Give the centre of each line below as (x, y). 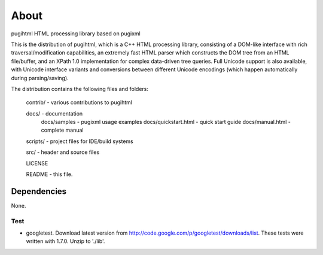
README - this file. (49, 174)
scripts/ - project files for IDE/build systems (80, 141)
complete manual (62, 130)
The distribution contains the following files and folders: (80, 89)
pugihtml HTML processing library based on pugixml (76, 34)
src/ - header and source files (63, 152)
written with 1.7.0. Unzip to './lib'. (65, 241)
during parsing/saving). (40, 78)
